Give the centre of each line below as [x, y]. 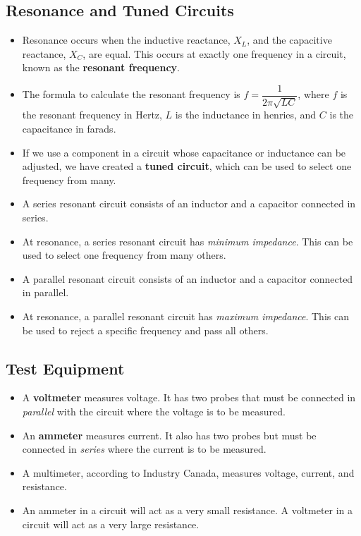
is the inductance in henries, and [246, 115]
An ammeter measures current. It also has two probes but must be [169, 435]
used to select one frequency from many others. [124, 255]
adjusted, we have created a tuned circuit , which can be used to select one [187, 166]
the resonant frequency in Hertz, [92, 115]
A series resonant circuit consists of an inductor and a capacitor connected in [189, 203]
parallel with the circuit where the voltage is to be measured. [154, 411]
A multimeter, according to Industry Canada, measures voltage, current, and [188, 472]
